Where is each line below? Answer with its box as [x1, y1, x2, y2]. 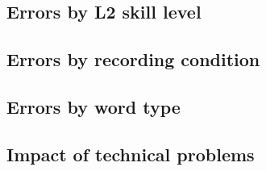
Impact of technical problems [6, 141, 255, 166]
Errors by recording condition [6, 47, 260, 72]
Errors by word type [6, 94, 181, 119]
